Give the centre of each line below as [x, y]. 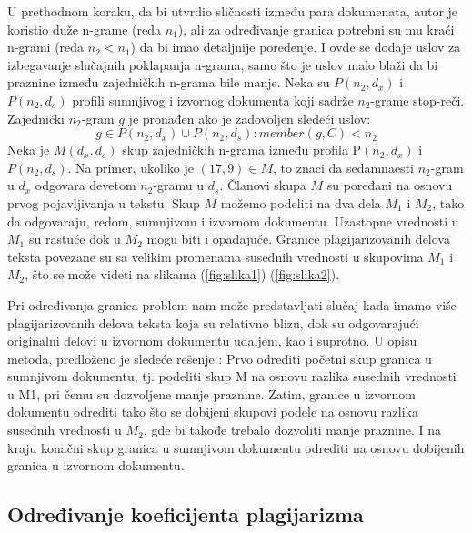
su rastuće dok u [75, 239]
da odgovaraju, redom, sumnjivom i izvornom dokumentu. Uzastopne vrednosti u [233, 221]
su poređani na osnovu [390, 185]
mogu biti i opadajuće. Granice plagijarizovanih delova [298, 239]
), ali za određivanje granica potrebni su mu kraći [316, 29]
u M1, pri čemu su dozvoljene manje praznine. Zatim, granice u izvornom [212, 393]
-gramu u [179, 185]
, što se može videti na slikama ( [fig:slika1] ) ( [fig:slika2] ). [182, 274]
